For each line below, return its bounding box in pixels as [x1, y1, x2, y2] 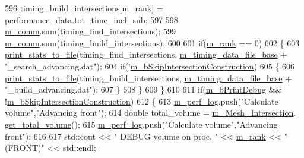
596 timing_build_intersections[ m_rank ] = [5, 2, 163, 14]
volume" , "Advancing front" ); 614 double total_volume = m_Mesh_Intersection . [5, 106, 296, 119]
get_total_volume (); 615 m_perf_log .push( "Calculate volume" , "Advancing [5, 118, 278, 130]
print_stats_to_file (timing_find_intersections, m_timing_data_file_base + [5, 48, 287, 61]
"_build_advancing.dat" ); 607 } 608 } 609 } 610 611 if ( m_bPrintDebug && [5, 83, 282, 96]
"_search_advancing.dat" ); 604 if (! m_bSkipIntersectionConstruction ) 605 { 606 [5, 59, 295, 72]
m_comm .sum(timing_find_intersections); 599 [5, 25, 176, 37]
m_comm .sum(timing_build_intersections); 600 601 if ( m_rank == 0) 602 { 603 [5, 36, 300, 49]
